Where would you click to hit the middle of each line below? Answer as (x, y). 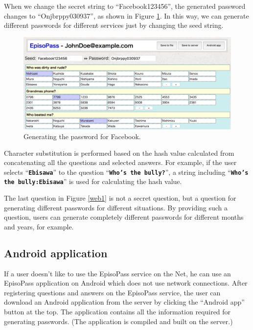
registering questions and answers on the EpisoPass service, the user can (112, 292)
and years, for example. (39, 226)
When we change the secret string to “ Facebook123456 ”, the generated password (125, 6)
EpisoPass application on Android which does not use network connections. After (126, 283)
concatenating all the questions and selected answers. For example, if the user (120, 162)
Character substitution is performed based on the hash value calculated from (119, 153)
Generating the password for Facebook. (82, 136)
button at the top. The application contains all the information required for (117, 312)
